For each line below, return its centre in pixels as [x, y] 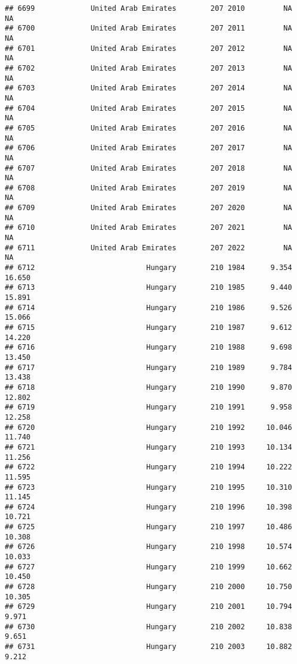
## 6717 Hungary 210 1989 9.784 [148, 367]
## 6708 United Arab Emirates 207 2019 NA [148, 188]
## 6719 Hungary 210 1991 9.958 [148, 407]
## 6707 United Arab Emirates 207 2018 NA [148, 168]
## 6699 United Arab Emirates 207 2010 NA [148, 8]
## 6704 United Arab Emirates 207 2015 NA [148, 108]
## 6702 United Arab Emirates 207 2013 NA [148, 68]
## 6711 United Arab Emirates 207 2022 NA [148, 248]
